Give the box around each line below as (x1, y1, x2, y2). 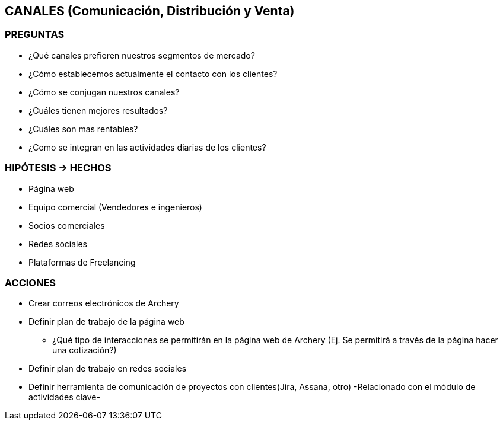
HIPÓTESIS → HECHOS (5, 162, 112, 174)
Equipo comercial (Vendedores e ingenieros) (28, 202, 202, 212)
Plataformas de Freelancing (28, 257, 136, 267)
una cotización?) (52, 345, 117, 356)
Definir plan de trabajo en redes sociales (28, 363, 187, 374)
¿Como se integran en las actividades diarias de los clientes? (28, 142, 266, 152)
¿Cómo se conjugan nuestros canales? (28, 87, 180, 97)
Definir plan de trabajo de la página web (28, 317, 184, 327)
